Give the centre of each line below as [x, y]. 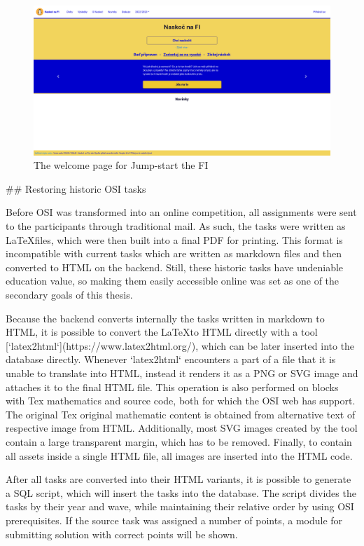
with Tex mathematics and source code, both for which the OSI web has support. [181, 401]
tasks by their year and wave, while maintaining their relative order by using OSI [180, 506]
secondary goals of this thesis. [69, 294]
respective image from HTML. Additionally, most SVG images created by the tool [182, 428]
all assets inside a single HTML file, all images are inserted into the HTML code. [179, 455]
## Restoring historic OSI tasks [76, 188]
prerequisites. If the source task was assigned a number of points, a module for [174, 520]
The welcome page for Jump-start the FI [121, 165]
